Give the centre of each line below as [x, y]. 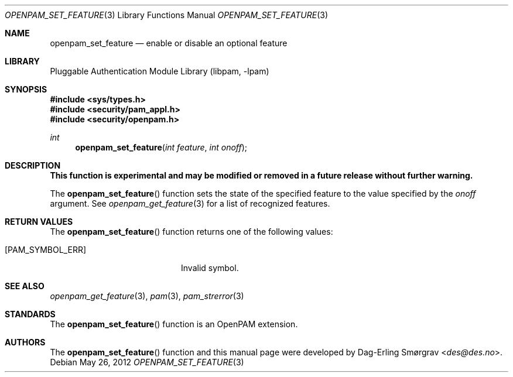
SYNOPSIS [26, 89]
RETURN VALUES [39, 222]
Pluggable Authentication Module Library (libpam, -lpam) [160, 71]
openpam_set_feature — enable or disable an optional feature [169, 43]
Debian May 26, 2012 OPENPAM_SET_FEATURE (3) [147, 362]
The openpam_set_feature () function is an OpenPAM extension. [174, 324]
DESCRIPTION [33, 165]
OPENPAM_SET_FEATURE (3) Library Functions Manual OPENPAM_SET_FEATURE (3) [167, 15]
